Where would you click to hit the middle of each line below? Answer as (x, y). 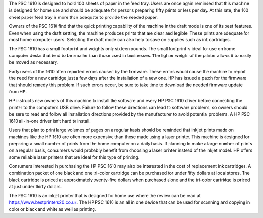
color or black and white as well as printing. (53, 209)
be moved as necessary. (34, 62)
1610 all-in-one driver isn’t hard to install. (50, 121)
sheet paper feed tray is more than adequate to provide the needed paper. (84, 17)
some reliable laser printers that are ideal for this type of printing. (74, 157)
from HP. (18, 91)
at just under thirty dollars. (36, 186)
